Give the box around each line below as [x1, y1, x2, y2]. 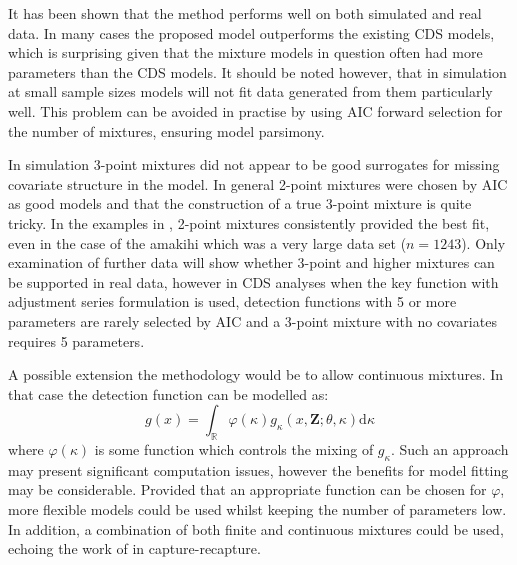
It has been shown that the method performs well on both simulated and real [8, 3, 482, 23]
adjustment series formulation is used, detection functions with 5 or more [8, 291, 457, 312]
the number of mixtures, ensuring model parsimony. [8, 120, 325, 141]
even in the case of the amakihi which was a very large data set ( [8, 232, 407, 253]
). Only [461, 232, 506, 253]
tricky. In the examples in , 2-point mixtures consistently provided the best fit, [8, 212, 490, 233]
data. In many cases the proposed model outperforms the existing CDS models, [8, 22, 495, 43]
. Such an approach [390, 439, 509, 460]
